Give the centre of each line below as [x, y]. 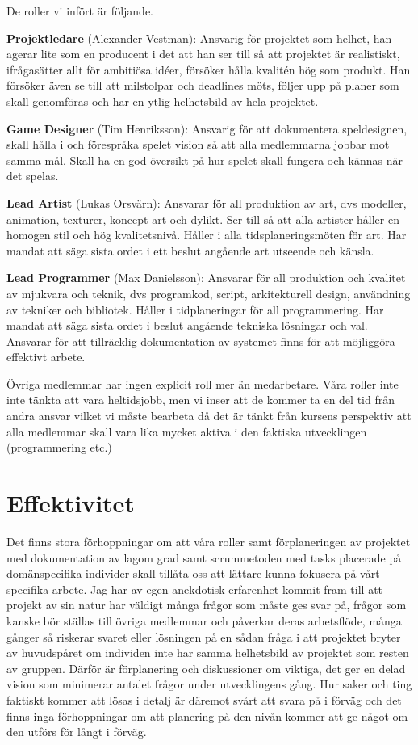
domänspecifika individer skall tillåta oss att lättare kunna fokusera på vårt [193, 573]
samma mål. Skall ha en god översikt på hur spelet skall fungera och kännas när [205, 160]
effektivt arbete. [46, 357]
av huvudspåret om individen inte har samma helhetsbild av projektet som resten [208, 652]
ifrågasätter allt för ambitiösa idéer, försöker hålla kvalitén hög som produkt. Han [209, 69]
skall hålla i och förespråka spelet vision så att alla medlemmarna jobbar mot [198, 144]
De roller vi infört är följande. [80, 11]
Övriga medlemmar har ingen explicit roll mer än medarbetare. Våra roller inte [203, 383]
